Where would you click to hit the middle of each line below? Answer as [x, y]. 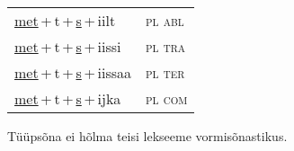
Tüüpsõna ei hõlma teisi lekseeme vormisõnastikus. [147, 136]
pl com [167, 98]
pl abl [165, 20]
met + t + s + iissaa [73, 72]
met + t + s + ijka [68, 98]
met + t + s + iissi [68, 46]
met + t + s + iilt [65, 20]
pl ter [165, 72]
